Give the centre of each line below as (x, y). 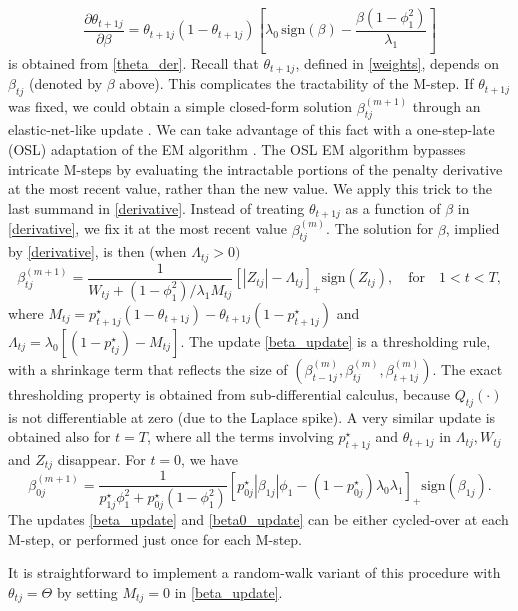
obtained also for (59, 436)
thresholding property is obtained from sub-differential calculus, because (229, 393)
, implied (472, 228)
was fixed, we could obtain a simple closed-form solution (180, 106)
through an (446, 106)
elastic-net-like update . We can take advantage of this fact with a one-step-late (251, 129)
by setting (87, 591)
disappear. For (101, 458)
